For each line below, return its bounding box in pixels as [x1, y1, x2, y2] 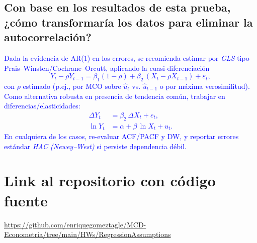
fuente [4, 190, 48, 210]
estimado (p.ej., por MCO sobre [23, 80, 121, 91]
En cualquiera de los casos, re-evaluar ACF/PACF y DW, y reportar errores [4, 131, 239, 142]
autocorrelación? [4, 29, 92, 45]
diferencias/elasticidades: [4, 100, 80, 111]
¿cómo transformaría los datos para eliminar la [4, 14, 253, 30]
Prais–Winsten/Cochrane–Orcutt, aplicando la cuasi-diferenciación [4, 62, 210, 73]
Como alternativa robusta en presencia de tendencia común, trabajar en [4, 90, 225, 101]
